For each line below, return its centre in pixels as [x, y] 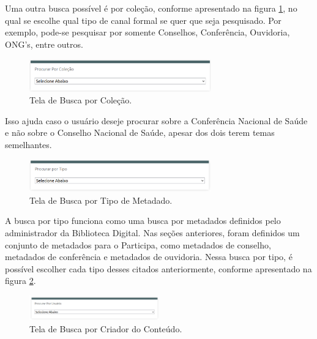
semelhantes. [28, 145]
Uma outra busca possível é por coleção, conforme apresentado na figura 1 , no [151, 8]
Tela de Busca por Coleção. [81, 100]
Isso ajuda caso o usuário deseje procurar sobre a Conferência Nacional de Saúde [156, 120]
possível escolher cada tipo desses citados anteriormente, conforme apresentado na [158, 268]
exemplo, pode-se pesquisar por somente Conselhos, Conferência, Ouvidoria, [147, 32]
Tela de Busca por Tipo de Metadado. [101, 200]
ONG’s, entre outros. [44, 44]
